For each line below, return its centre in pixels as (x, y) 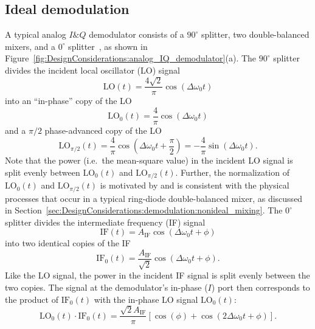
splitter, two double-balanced (255, 34)
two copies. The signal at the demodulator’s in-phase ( (106, 287)
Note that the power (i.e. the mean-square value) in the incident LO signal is (149, 160)
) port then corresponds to (261, 287)
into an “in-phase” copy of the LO (68, 101)
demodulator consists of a (137, 34)
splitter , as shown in (108, 46)
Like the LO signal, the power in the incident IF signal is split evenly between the (157, 275)
